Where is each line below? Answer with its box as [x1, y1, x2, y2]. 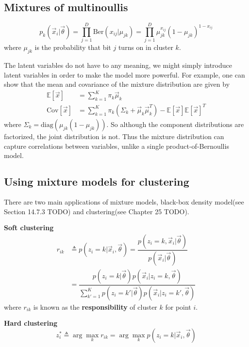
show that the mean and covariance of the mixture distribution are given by [4, 79, 230, 89]
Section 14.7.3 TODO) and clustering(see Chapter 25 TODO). [4, 206, 189, 216]
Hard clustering [4, 318, 58, 328]
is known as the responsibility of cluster [33, 301, 157, 312]
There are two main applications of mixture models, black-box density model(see [4, 196, 244, 206]
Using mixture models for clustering [4, 174, 189, 189]
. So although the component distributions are [106, 119, 244, 129]
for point [165, 301, 191, 312]
